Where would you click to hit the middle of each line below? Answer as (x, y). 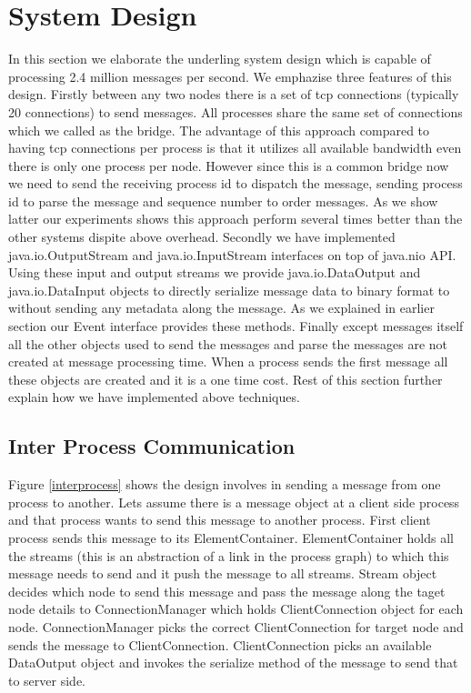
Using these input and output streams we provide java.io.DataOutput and (215, 272)
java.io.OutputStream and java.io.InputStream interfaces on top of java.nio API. (232, 254)
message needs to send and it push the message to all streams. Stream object (223, 573)
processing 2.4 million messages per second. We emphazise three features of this (230, 76)
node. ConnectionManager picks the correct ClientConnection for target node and (236, 626)
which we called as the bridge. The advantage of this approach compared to (219, 130)
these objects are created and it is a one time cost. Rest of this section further (225, 379)
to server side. (47, 680)
